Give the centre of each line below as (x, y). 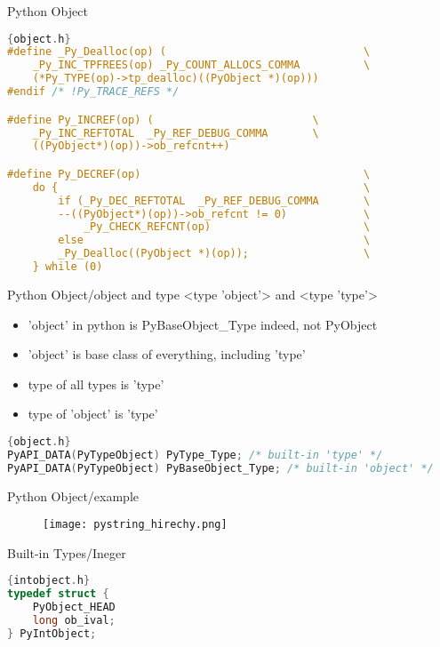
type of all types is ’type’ (96, 383)
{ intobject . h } (49, 581)
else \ (214, 240)
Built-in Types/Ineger (67, 552)
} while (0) (68, 267)
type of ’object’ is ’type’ (93, 414)
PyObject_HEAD (74, 607)
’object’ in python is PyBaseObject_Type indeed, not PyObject (203, 324)
